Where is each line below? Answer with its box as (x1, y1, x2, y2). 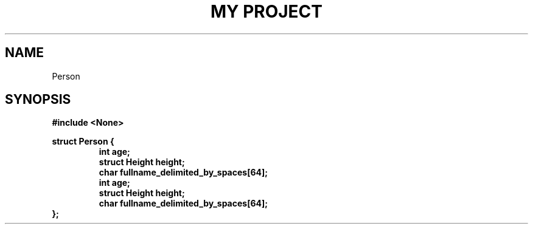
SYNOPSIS (5, 92, 71, 108)
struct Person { (52, 136, 114, 147)
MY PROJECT (210, 1, 323, 22)
